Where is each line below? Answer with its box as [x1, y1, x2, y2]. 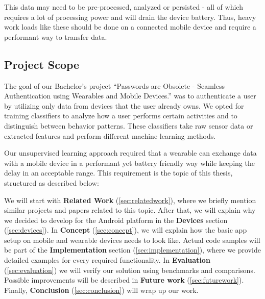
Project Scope [4, 56, 80, 72]
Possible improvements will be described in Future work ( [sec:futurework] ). [4, 275, 244, 285]
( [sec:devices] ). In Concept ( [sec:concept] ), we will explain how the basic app [4, 225, 247, 235]
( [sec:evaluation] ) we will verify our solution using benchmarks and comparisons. [4, 264, 255, 275]
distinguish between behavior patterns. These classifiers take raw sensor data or [4, 120, 253, 131]
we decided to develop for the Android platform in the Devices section [4, 214, 228, 225]
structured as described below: [4, 177, 99, 188]
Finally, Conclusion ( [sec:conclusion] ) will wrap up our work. [4, 284, 199, 295]
